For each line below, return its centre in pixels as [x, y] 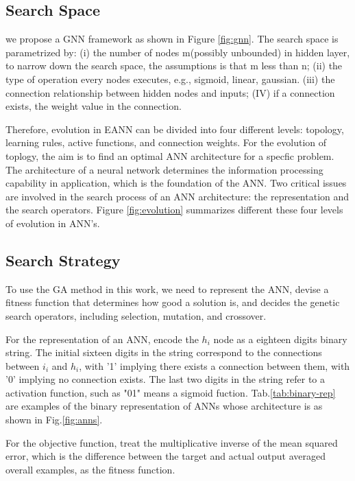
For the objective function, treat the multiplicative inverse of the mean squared [172, 442]
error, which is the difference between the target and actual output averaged [166, 456]
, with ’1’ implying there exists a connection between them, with [215, 365]
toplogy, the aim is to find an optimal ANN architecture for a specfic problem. [170, 155]
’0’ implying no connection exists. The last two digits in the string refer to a [165, 379]
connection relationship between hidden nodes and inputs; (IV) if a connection [170, 92]
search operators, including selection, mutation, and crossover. [136, 315]
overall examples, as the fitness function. [90, 469]
